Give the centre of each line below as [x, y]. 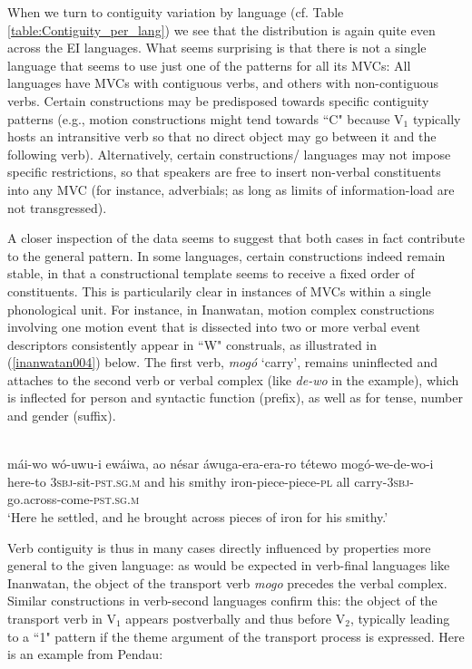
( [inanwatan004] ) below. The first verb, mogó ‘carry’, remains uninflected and [223, 362]
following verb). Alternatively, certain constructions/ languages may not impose [229, 154]
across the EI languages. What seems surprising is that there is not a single [217, 48]
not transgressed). [57, 207]
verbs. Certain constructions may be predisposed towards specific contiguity [218, 100]
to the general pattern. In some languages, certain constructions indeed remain [226, 255]
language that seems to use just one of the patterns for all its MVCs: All [209, 65]
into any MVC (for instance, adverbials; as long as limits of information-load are [231, 189]
